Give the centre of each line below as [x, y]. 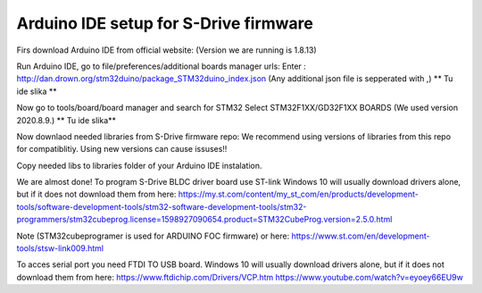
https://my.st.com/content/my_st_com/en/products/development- [299, 194]
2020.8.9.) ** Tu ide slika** [66, 120]
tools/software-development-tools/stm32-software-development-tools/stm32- [162, 206]
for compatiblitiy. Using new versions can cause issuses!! [122, 149]
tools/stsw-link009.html [60, 248]
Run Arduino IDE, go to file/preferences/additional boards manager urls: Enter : [162, 66]
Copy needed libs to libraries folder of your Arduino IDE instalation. [139, 165]
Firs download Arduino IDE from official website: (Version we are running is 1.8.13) [166, 50]
